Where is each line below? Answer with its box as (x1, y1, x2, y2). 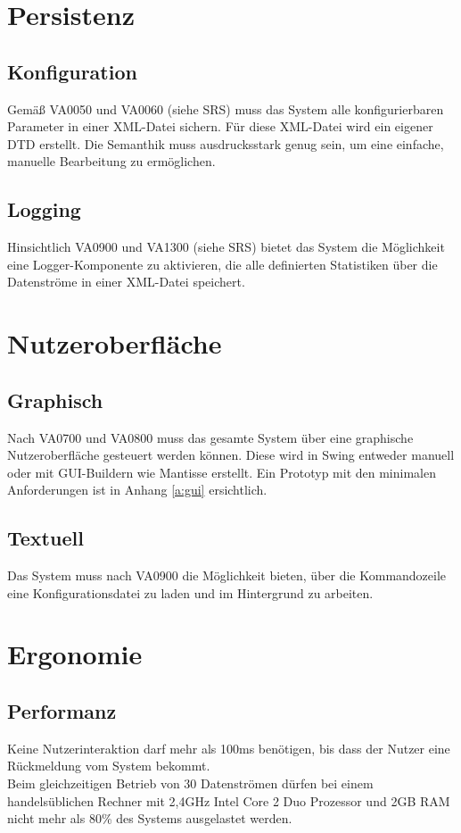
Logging (7, 196, 81, 223)
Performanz (7, 697, 117, 725)
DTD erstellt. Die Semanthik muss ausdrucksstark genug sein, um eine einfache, (7, 134, 444, 153)
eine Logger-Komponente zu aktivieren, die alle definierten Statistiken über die (7, 254, 438, 273)
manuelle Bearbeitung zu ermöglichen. (7, 152, 216, 171)
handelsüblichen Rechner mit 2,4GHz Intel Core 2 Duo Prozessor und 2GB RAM (7, 791, 450, 810)
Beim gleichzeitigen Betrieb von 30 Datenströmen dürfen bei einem (7, 774, 374, 793)
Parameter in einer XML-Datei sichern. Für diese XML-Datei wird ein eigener (7, 117, 433, 136)
